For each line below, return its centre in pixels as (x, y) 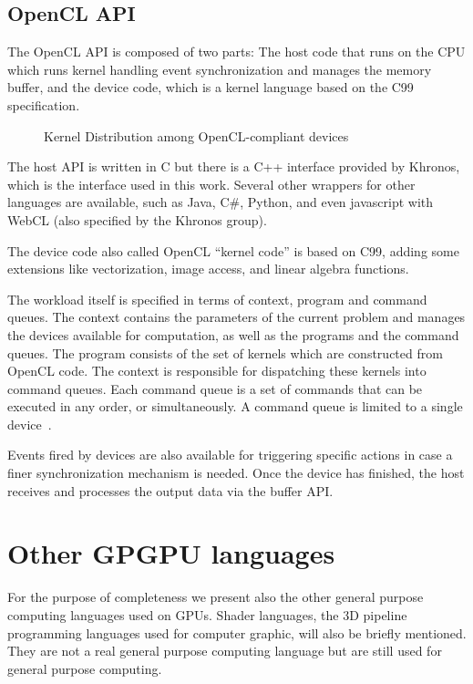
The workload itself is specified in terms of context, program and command (217, 299)
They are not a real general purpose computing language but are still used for (225, 651)
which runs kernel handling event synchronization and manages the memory (220, 69)
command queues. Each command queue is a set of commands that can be (215, 388)
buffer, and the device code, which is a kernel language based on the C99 (211, 87)
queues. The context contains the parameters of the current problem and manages (236, 317)
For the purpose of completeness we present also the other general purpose (216, 597)
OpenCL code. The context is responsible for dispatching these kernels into (217, 371)
